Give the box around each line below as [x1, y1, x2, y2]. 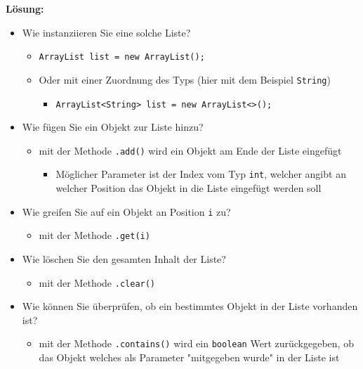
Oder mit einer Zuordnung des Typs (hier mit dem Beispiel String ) [39, 72, 331, 86]
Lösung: [6, 1, 44, 15]
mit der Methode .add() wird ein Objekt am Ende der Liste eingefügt [39, 143, 342, 157]
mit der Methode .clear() [39, 275, 156, 290]
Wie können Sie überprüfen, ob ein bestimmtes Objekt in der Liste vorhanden [22, 299, 358, 313]
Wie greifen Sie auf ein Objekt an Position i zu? [22, 204, 231, 219]
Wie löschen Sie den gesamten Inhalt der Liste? [22, 251, 226, 266]
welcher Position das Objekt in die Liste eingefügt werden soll [55, 181, 322, 195]
